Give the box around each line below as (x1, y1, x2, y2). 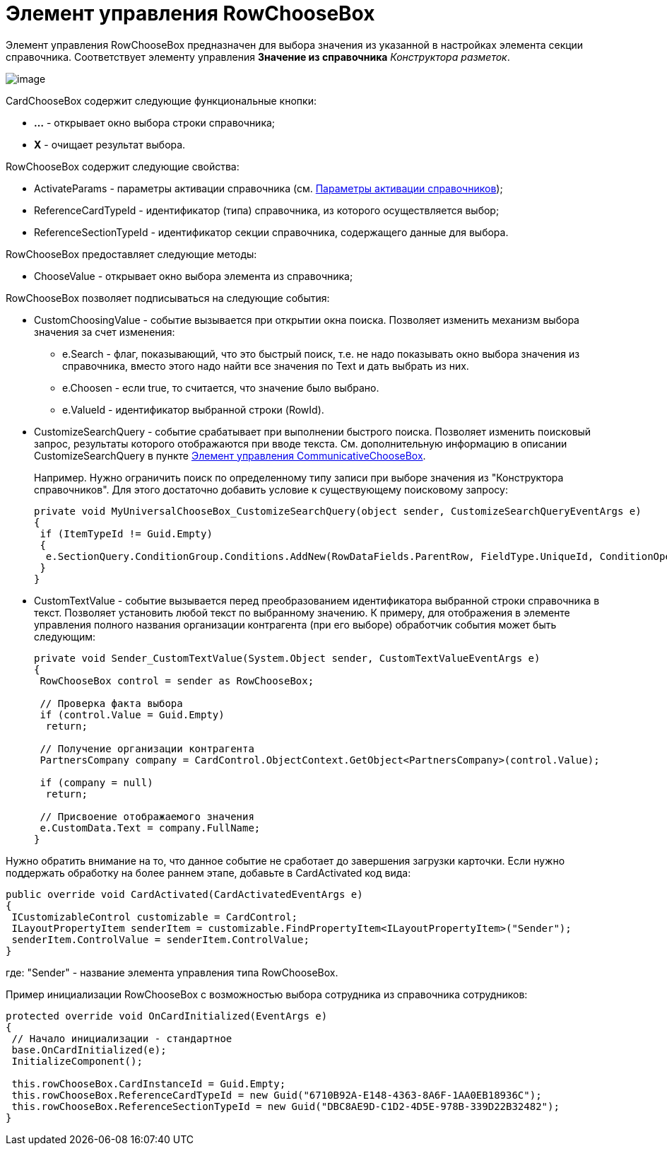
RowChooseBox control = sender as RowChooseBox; (40, 674, 314, 686)
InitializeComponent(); (11, 1055, 143, 1067)
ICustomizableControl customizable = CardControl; (11, 911, 298, 923)
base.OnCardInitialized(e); (11, 1044, 167, 1056)
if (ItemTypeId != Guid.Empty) (40, 527, 213, 539)
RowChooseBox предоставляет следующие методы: (6, 247, 257, 260)
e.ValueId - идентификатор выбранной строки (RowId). (62, 403, 324, 416)
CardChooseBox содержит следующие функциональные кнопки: (6, 94, 317, 107)
